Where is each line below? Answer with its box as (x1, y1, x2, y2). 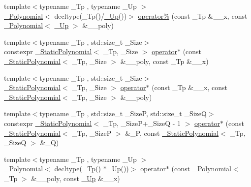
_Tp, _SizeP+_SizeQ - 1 (103, 118, 181, 128)
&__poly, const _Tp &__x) (120, 56, 209, 66)
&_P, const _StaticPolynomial (125, 127, 219, 138)
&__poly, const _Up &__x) (31, 173, 120, 183)
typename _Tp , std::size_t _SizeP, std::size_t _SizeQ (39, 108, 207, 119)
